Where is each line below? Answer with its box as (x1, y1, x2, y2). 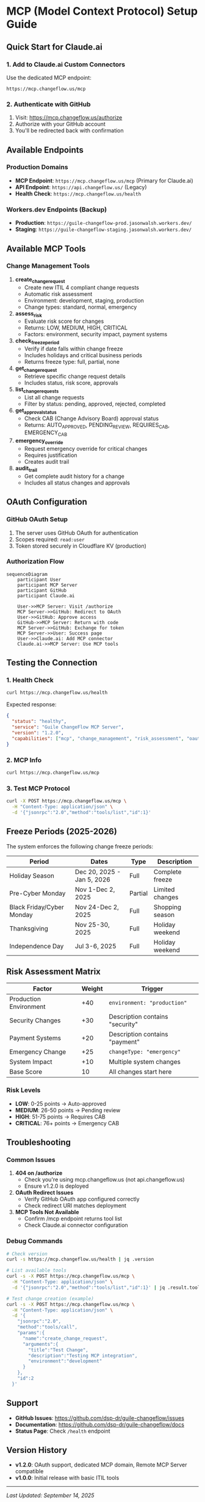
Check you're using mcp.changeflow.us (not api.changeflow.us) (24, 1176, 185, 1183)
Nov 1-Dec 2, (75, 885, 115, 894)
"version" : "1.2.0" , (12, 730, 64, 736)
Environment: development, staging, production (24, 296, 145, 304)
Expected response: (6, 701, 57, 708)
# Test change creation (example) (6, 1296, 95, 1302)
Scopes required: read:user (15, 535, 85, 543)
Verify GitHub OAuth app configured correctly (24, 1196, 140, 1203)
